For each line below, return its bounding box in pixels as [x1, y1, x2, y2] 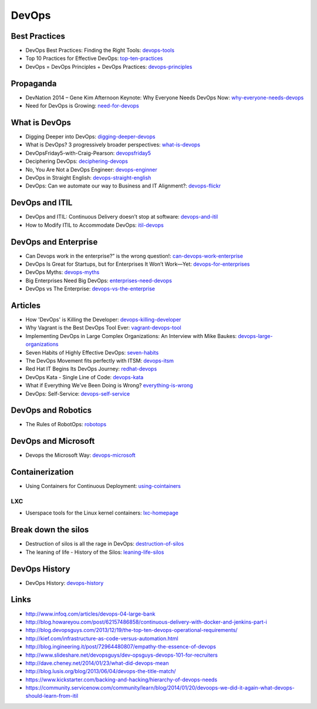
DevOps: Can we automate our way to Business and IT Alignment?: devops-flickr [25, 182, 221, 189]
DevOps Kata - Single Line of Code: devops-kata [25, 373, 144, 380]
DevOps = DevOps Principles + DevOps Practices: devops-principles [25, 63, 193, 70]
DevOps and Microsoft [11, 436, 95, 446]
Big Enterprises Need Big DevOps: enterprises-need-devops [25, 277, 173, 284]
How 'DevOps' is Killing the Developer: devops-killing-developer [25, 316, 181, 323]
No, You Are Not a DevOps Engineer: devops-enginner [25, 166, 158, 173]
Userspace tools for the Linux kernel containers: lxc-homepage [25, 509, 179, 517]
